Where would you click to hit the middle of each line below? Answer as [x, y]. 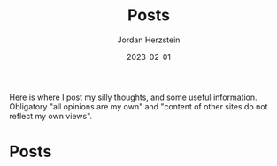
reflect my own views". [51, 116]
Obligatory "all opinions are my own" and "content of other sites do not [138, 106]
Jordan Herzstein [149, 40]
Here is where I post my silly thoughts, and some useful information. [134, 97]
